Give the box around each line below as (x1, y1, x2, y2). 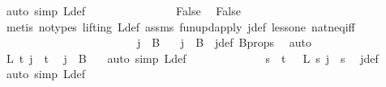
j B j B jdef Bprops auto (136, 34, 311, 51)
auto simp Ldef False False (6, 2, 241, 19)
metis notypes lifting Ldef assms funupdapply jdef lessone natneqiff (6, 18, 355, 35)
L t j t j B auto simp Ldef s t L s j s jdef (6, 49, 379, 66)
